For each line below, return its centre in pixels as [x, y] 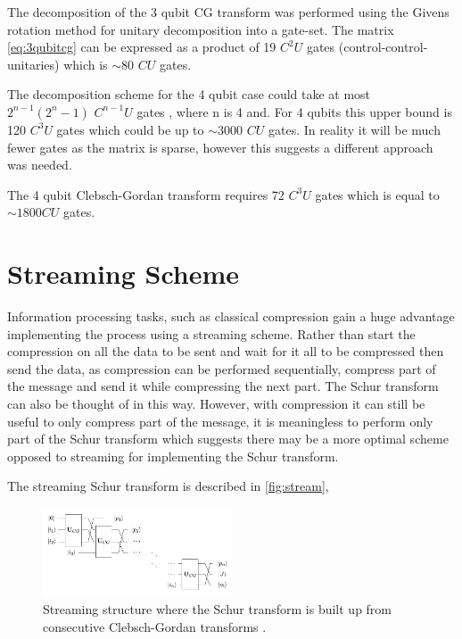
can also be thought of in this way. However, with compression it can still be [216, 404]
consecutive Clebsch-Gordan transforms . [155, 626]
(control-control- [383, 47]
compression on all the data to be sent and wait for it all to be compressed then [226, 351]
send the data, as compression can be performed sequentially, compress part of [222, 368]
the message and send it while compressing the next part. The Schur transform [223, 386]
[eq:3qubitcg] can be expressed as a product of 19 [142, 47]
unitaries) [33, 64]
